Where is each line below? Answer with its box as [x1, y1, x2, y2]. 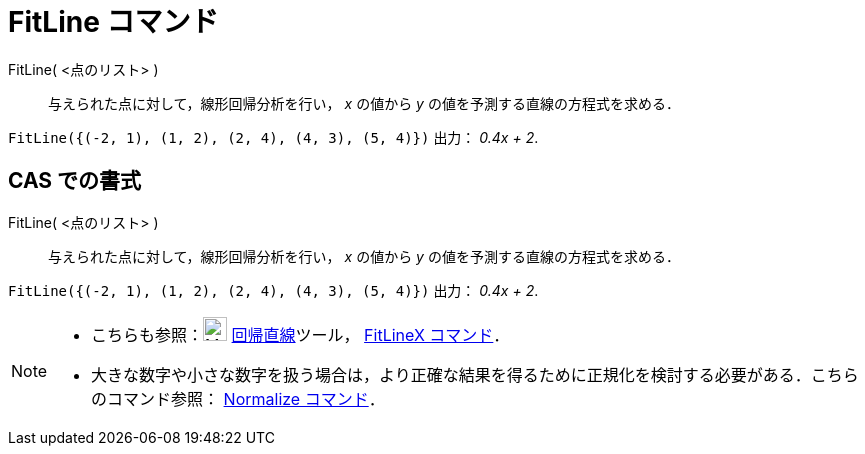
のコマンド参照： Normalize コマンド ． [91, 388, 385, 409]
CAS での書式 [8, 168, 142, 194]
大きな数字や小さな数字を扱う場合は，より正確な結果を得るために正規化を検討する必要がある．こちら [91, 364, 859, 385]
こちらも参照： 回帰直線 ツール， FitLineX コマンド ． [91, 324, 510, 345]
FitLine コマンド [8, 5, 219, 39]
